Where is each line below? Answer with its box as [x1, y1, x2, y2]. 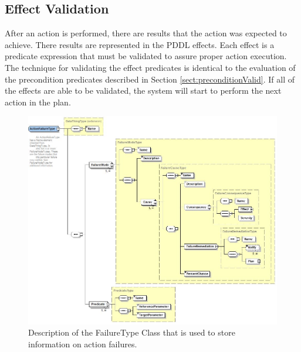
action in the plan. [5, 95, 71, 108]
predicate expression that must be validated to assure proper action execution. [5, 50, 287, 62]
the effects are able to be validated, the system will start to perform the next [5, 84, 282, 97]
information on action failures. [28, 338, 137, 350]
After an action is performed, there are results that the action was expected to [5, 27, 287, 39]
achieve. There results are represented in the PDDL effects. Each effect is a [5, 38, 275, 50]
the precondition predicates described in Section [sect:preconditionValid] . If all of [5, 73, 295, 85]
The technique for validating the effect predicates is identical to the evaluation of [5, 61, 296, 73]
